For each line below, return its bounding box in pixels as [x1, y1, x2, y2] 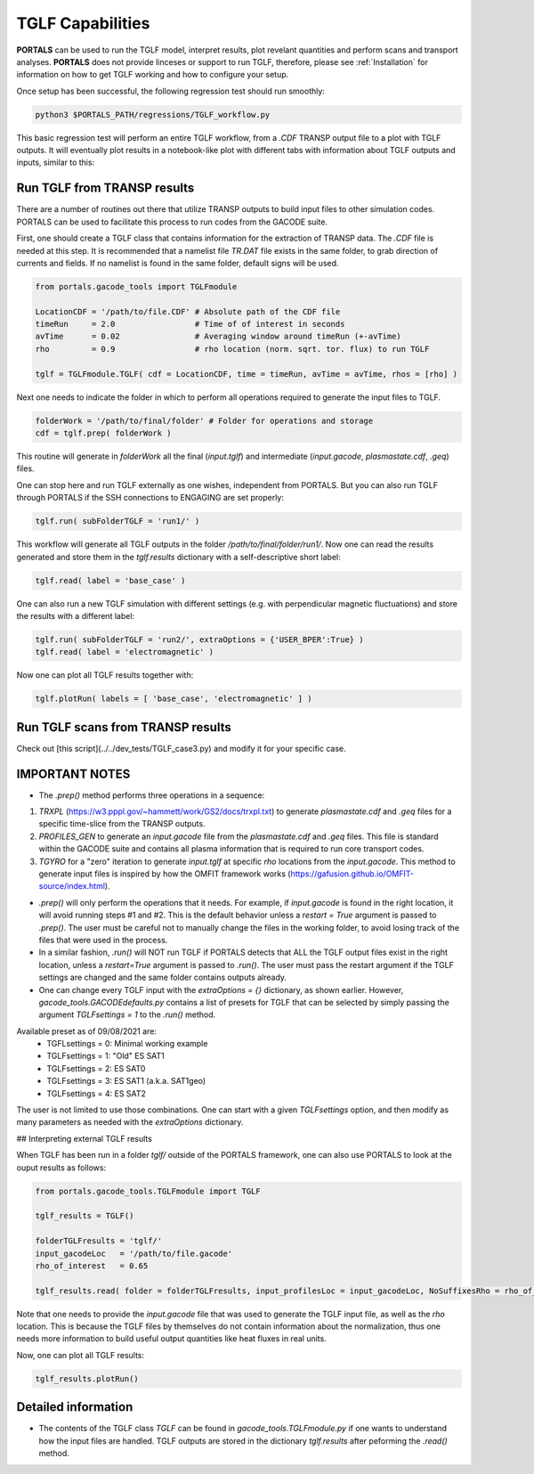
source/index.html [38, 881, 106, 892]
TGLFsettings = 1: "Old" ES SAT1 [46, 1051, 165, 1062]
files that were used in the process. [38, 934, 168, 945]
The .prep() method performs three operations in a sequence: [38, 789, 265, 801]
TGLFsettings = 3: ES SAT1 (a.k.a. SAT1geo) [46, 1076, 206, 1087]
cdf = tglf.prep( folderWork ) [35, 428, 173, 438]
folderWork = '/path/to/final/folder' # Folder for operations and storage [35, 415, 374, 426]
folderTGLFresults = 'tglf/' [35, 1236, 163, 1246]
